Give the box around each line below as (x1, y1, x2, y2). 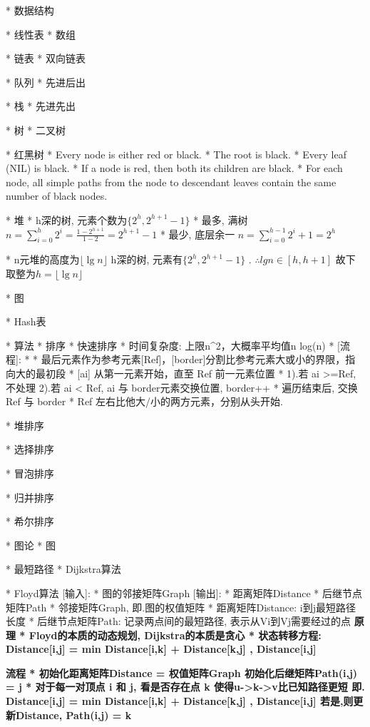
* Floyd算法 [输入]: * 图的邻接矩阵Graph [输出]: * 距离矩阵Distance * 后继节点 (6, 585, 362, 600)
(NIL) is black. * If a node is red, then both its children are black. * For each (6, 161, 343, 176)
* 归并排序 (6, 489, 54, 504)
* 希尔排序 (6, 514, 54, 529)
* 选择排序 (6, 442, 54, 457)
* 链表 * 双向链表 (6, 51, 86, 66)
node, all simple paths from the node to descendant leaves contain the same (6, 174, 336, 189)
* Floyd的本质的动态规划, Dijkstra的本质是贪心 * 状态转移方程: (19, 627, 322, 642)
